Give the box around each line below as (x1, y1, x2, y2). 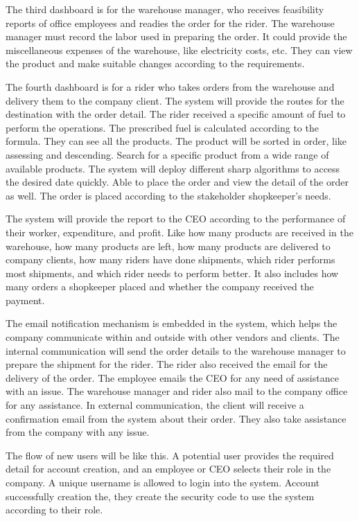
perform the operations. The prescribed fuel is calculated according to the (6, 120, 319, 134)
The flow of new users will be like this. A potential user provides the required (6, 448, 334, 462)
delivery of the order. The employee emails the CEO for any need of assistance (6, 370, 339, 385)
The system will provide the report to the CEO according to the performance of (6, 211, 346, 226)
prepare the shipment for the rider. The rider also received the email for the (6, 357, 328, 371)
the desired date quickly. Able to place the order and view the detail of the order (6, 175, 349, 189)
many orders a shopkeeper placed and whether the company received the (6, 279, 314, 294)
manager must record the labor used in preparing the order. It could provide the (6, 29, 347, 44)
